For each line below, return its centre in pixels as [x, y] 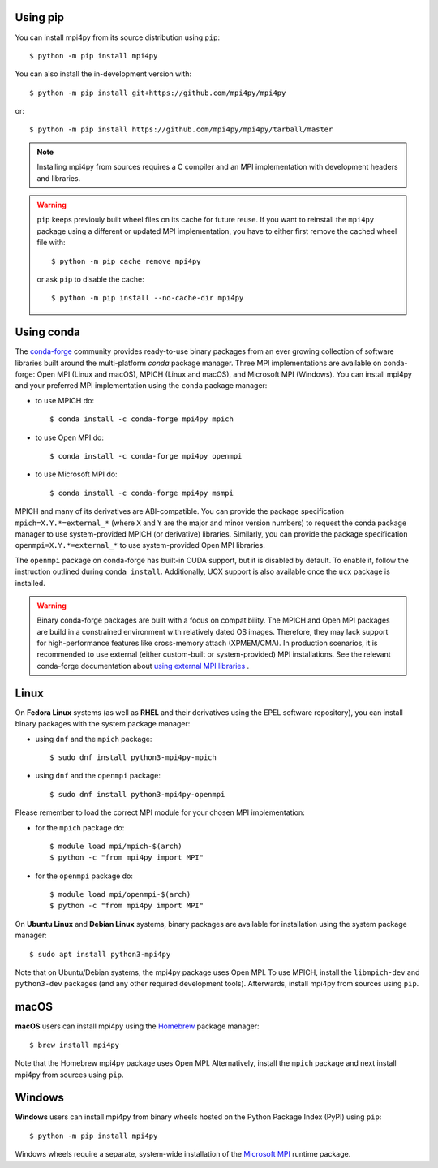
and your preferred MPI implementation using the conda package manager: [141, 386]
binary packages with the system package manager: [103, 724]
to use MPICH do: [65, 400]
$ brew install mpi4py [75, 1045]
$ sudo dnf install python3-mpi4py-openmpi [137, 794]
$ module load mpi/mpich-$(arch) [116, 846]
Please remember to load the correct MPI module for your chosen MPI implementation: [160, 812]
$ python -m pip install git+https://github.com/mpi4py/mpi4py [158, 93]
